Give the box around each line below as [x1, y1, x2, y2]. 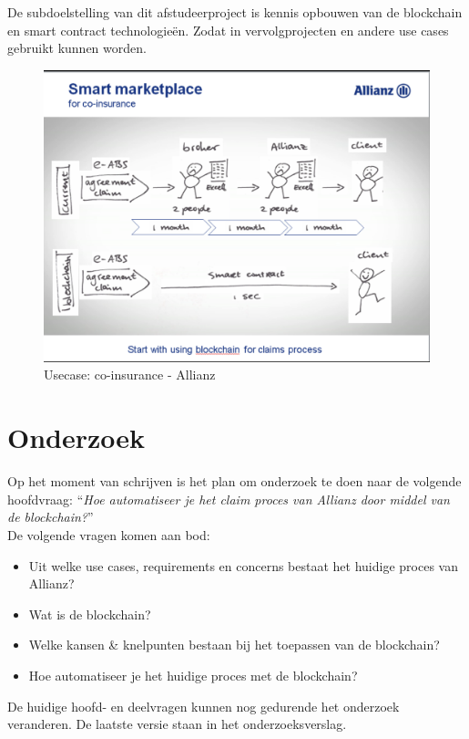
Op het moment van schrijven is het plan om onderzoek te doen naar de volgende [7, 472, 462, 491]
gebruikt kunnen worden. [7, 38, 147, 57]
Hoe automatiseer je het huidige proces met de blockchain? [28, 665, 358, 684]
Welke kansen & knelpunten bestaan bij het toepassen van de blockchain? [28, 635, 440, 654]
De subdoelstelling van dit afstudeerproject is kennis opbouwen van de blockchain [7, 3, 463, 21]
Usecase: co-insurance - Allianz [44, 365, 216, 384]
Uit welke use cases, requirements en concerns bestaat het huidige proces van [28, 556, 458, 575]
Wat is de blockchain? [28, 604, 151, 623]
